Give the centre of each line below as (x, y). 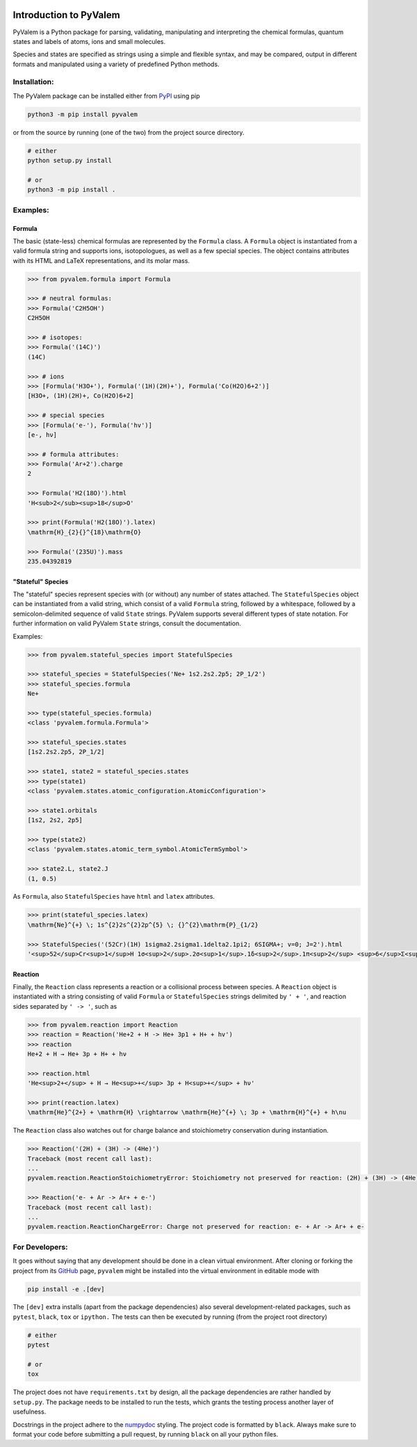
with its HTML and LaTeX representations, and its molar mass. (101, 260)
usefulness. (30, 1412)
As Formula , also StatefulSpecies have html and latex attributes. (114, 897)
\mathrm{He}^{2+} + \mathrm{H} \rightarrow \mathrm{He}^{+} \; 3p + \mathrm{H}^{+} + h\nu (187, 1112)
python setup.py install (70, 161)
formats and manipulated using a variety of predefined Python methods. (116, 64)
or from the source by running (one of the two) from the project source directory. (129, 132)
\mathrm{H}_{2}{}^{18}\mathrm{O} (84, 532)
